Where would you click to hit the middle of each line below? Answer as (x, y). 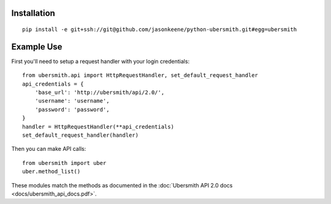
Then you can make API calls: (49, 149)
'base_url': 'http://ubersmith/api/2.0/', (100, 93)
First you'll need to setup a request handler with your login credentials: (101, 61)
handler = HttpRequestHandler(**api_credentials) (98, 126)
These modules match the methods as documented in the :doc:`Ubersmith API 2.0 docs (122, 185)
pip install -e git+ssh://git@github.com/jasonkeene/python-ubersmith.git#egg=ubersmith (160, 30)
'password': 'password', (72, 109)
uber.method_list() (51, 172)
